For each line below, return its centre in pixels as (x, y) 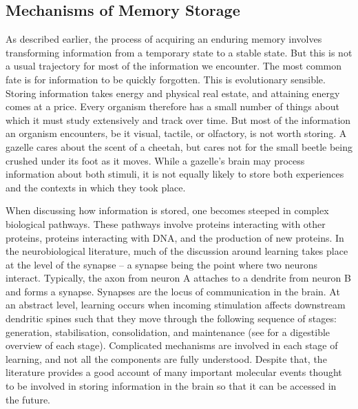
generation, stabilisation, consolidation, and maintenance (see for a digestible (168, 332)
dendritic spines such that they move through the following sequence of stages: (171, 318)
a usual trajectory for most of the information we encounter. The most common (174, 66)
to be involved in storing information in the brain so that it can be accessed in (171, 386)
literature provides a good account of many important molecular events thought (174, 372)
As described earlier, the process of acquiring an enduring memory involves (164, 39)
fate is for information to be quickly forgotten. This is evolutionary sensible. (166, 79)
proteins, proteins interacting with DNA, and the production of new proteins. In (175, 237)
